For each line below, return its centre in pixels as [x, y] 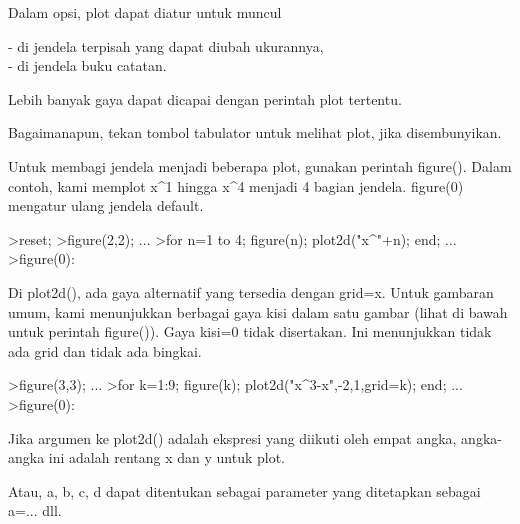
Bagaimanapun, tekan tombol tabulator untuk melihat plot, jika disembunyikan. [255, 132]
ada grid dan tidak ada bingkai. [105, 350]
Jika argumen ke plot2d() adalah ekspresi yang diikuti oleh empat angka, [232, 437]
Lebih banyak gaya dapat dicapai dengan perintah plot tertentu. [205, 98]
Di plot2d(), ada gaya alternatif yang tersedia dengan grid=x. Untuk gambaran [251, 291]
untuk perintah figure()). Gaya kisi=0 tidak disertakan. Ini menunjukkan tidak [250, 331]
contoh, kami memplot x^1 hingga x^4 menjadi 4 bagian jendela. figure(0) [236, 185]
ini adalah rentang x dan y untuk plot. [166, 457]
